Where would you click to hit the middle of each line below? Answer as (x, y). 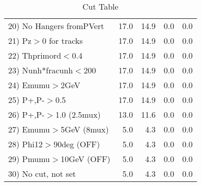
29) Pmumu (29, 159)
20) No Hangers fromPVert (56, 26)
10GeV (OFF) (85, 159)
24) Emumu (29, 85)
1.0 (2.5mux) (78, 114)
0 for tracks (62, 41)
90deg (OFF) (77, 144)
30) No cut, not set (42, 174)
